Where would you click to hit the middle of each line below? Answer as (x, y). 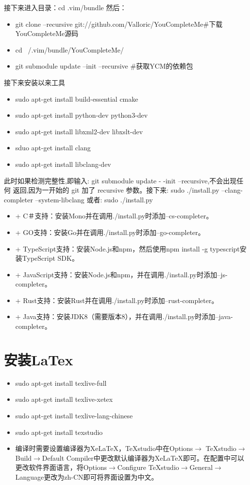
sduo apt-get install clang (53, 148)
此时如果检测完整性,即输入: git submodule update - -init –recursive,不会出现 (120, 180)
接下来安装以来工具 (34, 82)
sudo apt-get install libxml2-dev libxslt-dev (79, 131)
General (201, 467)
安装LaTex (39, 359)
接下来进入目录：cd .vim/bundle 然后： (65, 7)
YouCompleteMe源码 (47, 33)
